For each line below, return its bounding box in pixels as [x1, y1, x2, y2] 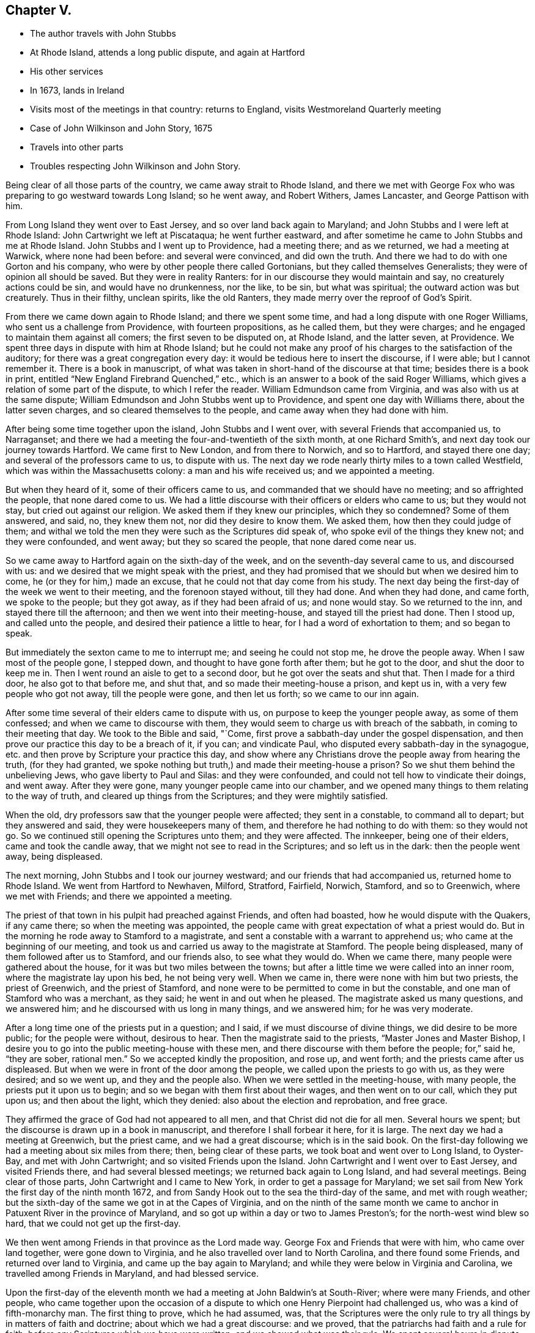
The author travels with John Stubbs [30, 28, 176, 39]
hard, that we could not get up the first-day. [6, 1218, 181, 1229]
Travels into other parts [30, 142, 124, 153]
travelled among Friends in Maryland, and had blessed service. [6, 1268, 259, 1279]
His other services [30, 66, 103, 77]
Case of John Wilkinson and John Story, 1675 [30, 123, 213, 134]
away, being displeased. [6, 851, 103, 862]
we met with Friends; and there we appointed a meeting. [6, 891, 232, 902]
